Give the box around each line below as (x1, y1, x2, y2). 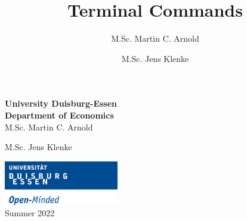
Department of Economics (5, 108, 114, 121)
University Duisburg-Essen (5, 97, 118, 110)
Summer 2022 (5, 207, 55, 219)
